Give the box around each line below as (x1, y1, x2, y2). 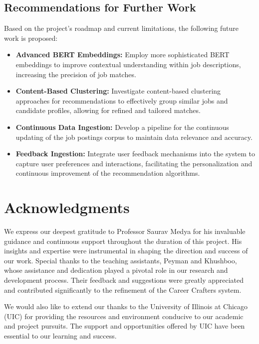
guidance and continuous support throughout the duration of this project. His (4, 235, 242, 246)
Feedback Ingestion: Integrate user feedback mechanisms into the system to (15, 148, 255, 159)
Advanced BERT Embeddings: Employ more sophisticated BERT (15, 49, 230, 60)
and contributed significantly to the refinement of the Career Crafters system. (4, 284, 242, 295)
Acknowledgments (4, 197, 130, 218)
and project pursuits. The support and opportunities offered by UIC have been (4, 321, 245, 331)
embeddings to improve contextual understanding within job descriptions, (15, 59, 241, 69)
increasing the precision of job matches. (15, 69, 136, 79)
